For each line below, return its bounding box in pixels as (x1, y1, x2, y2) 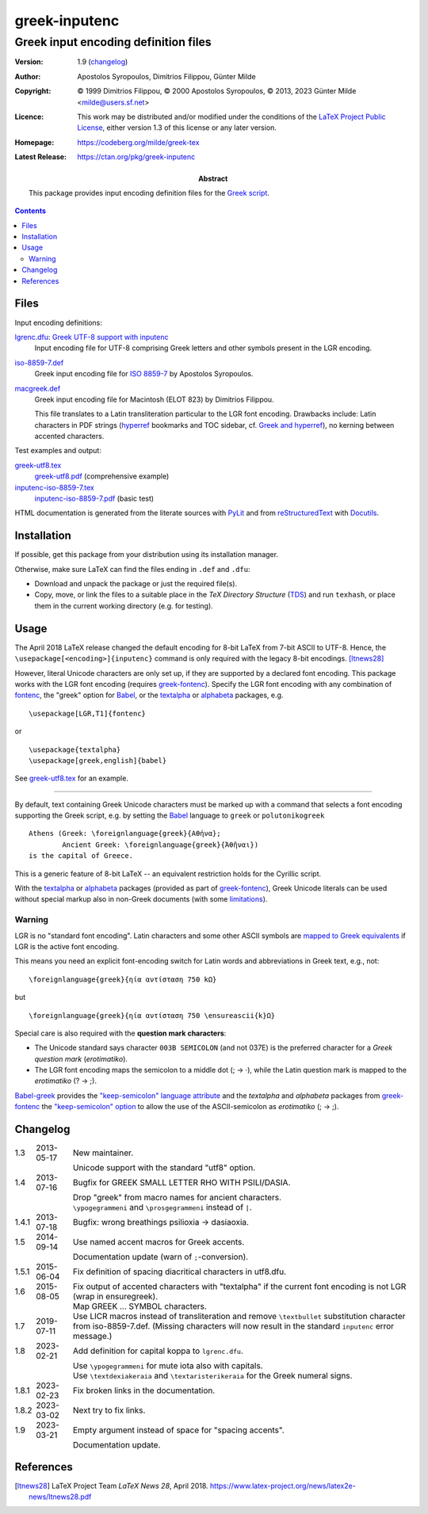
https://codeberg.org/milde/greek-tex (77, 137, 200, 147)
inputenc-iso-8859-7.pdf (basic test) (34, 494, 155, 503)
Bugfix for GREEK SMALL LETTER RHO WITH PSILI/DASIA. (72, 1177, 291, 1188)
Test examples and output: (14, 446, 102, 456)
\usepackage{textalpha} (29, 745, 121, 754)
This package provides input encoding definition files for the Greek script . (29, 188, 269, 197)
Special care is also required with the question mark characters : (14, 1028, 227, 1038)
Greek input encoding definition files (14, 35, 212, 49)
